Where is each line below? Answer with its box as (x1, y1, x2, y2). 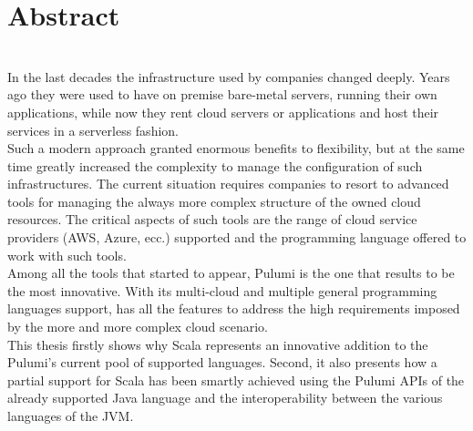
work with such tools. (7, 245, 127, 264)
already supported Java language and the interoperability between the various (7, 388, 443, 407)
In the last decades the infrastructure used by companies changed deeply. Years (7, 67, 450, 86)
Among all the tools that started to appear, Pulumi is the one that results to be (7, 263, 455, 282)
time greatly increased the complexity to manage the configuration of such (7, 156, 423, 175)
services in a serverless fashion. (7, 120, 179, 139)
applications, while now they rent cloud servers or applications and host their (7, 102, 439, 121)
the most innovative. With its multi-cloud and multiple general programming (7, 281, 437, 300)
